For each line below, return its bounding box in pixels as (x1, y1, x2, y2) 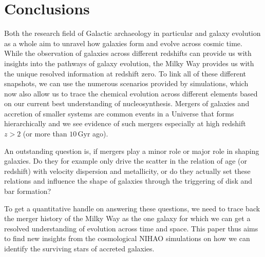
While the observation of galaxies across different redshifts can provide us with (4, 48, 252, 58)
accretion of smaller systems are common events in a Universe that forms (4, 108, 234, 118)
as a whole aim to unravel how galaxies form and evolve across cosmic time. (4, 37, 242, 48)
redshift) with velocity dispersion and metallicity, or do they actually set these (4, 165, 251, 176)
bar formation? (4, 186, 51, 196)
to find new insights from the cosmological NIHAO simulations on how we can (4, 233, 250, 244)
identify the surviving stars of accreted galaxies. (4, 243, 155, 253)
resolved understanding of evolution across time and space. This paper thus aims (4, 223, 258, 233)
